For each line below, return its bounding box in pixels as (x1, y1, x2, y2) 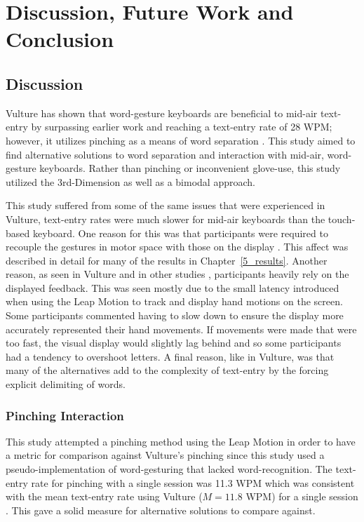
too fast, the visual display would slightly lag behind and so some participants (6, 335, 342, 350)
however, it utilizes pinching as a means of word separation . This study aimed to (6, 133, 356, 147)
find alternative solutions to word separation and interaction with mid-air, (6, 147, 324, 161)
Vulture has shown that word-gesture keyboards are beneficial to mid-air (6, 105, 318, 120)
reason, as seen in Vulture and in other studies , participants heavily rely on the (6, 267, 349, 281)
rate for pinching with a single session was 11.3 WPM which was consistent (31, 475, 355, 490)
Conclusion (6, 25, 114, 53)
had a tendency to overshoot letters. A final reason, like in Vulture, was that (6, 349, 335, 363)
